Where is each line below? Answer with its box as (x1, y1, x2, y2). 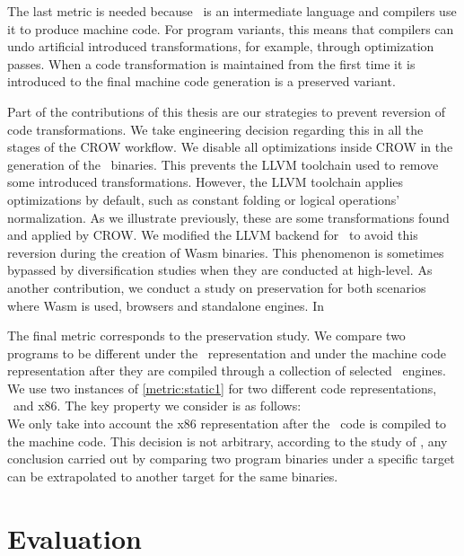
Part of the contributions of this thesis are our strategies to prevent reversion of (7, 101, 445, 120)
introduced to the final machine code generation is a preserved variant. (7, 72, 396, 91)
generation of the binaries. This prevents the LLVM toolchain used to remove (7, 154, 439, 173)
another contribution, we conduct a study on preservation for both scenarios (7, 278, 426, 296)
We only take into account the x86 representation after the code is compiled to (7, 414, 447, 433)
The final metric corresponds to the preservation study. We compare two (7, 326, 406, 345)
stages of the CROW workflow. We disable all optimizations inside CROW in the (7, 137, 453, 156)
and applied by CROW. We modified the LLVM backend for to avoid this (7, 225, 418, 244)
